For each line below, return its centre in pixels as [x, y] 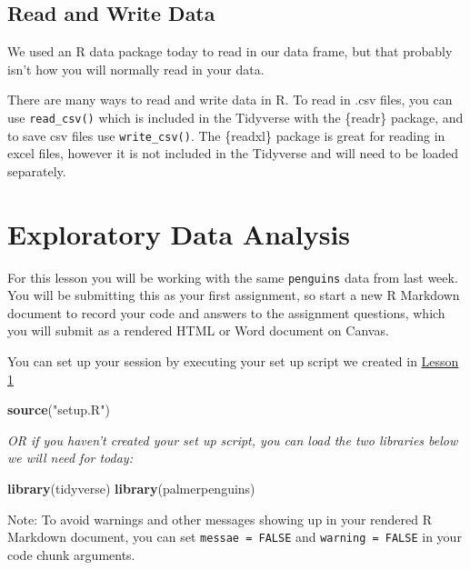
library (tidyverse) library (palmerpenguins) [131, 489]
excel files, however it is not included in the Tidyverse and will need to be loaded [233, 153]
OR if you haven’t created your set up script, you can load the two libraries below [233, 440]
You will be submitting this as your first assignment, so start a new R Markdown [234, 295]
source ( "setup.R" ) [59, 410]
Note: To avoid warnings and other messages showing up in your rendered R [220, 519]
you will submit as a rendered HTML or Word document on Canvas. [198, 330]
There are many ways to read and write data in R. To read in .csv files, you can [230, 100]
